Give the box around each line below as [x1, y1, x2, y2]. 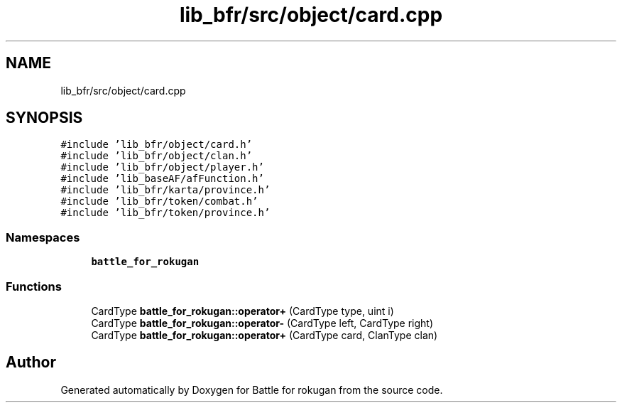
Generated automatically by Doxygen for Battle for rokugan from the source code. [60, 383, 443, 396]
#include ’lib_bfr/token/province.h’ [60, 207, 271, 219]
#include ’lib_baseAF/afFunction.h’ [60, 173, 264, 185]
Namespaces [6, 230, 80, 245]
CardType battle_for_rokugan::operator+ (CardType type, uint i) [91, 304, 394, 317]
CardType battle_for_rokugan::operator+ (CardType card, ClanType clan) [91, 328, 438, 341]
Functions [6, 279, 62, 294]
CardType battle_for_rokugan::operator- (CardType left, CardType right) [91, 316, 434, 329]
